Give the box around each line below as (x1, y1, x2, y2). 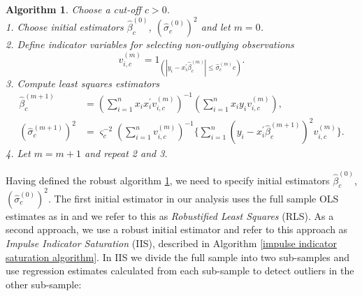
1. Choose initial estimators (6, 20, 124, 34)
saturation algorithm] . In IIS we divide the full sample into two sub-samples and (6, 249, 350, 264)
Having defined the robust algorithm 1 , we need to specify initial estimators (6, 172, 330, 187)
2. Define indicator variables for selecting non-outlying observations (6, 37, 294, 52)
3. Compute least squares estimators (6, 75, 160, 90)
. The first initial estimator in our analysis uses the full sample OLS (48, 191, 339, 205)
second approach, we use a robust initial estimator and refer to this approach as (6, 222, 348, 237)
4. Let (6, 146, 31, 161)
